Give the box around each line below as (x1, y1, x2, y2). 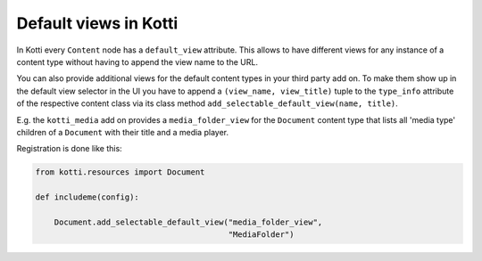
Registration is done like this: (16, 143, 122, 154)
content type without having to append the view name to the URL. (16, 56, 259, 67)
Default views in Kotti (16, 13, 179, 33)
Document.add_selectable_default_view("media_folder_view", (54, 216, 323, 227)
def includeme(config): (35, 192, 140, 202)
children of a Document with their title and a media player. (16, 126, 229, 137)
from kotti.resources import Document (35, 167, 205, 177)
